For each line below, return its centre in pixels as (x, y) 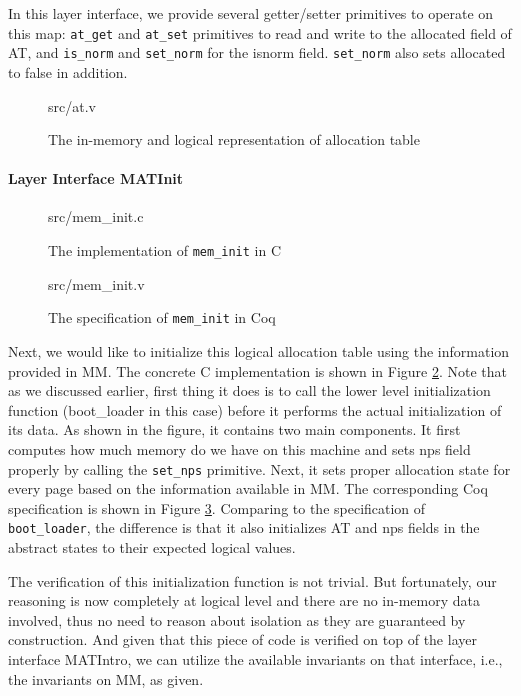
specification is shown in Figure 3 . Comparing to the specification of (217, 507)
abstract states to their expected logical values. (152, 547)
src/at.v (72, 105)
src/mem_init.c (96, 216)
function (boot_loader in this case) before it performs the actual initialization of (255, 409)
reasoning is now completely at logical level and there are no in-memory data (244, 600)
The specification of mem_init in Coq (162, 317)
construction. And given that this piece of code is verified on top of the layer (242, 639)
